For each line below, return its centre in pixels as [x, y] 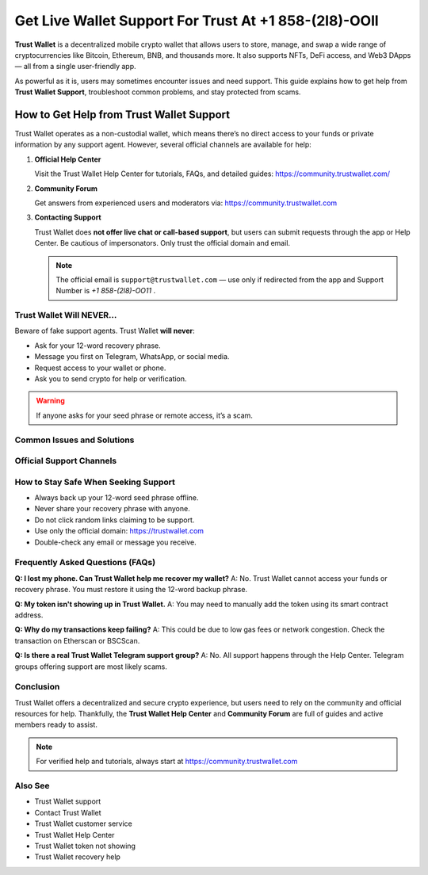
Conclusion [37, 687]
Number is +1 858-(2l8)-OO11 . [106, 291]
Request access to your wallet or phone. [100, 368]
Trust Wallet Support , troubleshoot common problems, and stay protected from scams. [158, 92]
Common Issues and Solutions [75, 440]
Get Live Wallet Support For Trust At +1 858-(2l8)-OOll [197, 21]
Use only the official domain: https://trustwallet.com [119, 531]
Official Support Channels [66, 461]
